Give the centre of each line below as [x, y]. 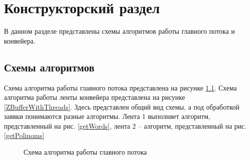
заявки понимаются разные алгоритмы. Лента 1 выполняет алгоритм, [107, 116]
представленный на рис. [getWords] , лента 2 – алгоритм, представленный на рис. [125, 126]
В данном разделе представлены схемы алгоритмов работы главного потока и [120, 31]
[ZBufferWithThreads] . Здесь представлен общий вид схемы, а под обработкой [122, 106]
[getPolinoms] [24, 135]
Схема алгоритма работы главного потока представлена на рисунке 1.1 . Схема [120, 87]
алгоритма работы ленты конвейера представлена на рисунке [95, 97]
